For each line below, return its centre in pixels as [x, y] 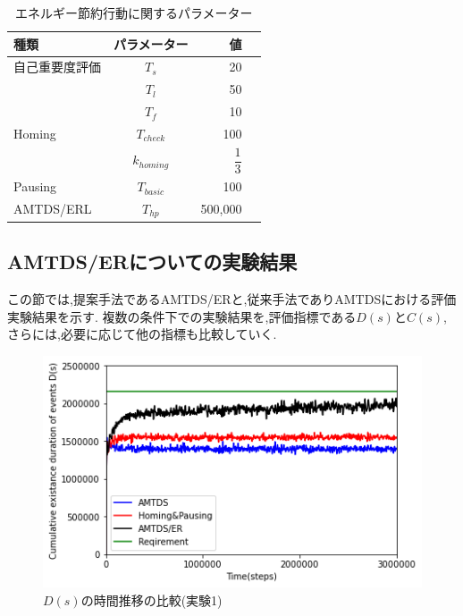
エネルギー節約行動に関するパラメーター [134, 13]
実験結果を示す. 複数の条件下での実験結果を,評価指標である [182, 316]
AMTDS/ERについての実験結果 [152, 262]
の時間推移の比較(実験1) [152, 599]
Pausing [35, 186]
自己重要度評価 [57, 67]
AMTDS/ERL [53, 209]
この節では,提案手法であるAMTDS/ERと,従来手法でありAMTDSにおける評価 [232, 299]
